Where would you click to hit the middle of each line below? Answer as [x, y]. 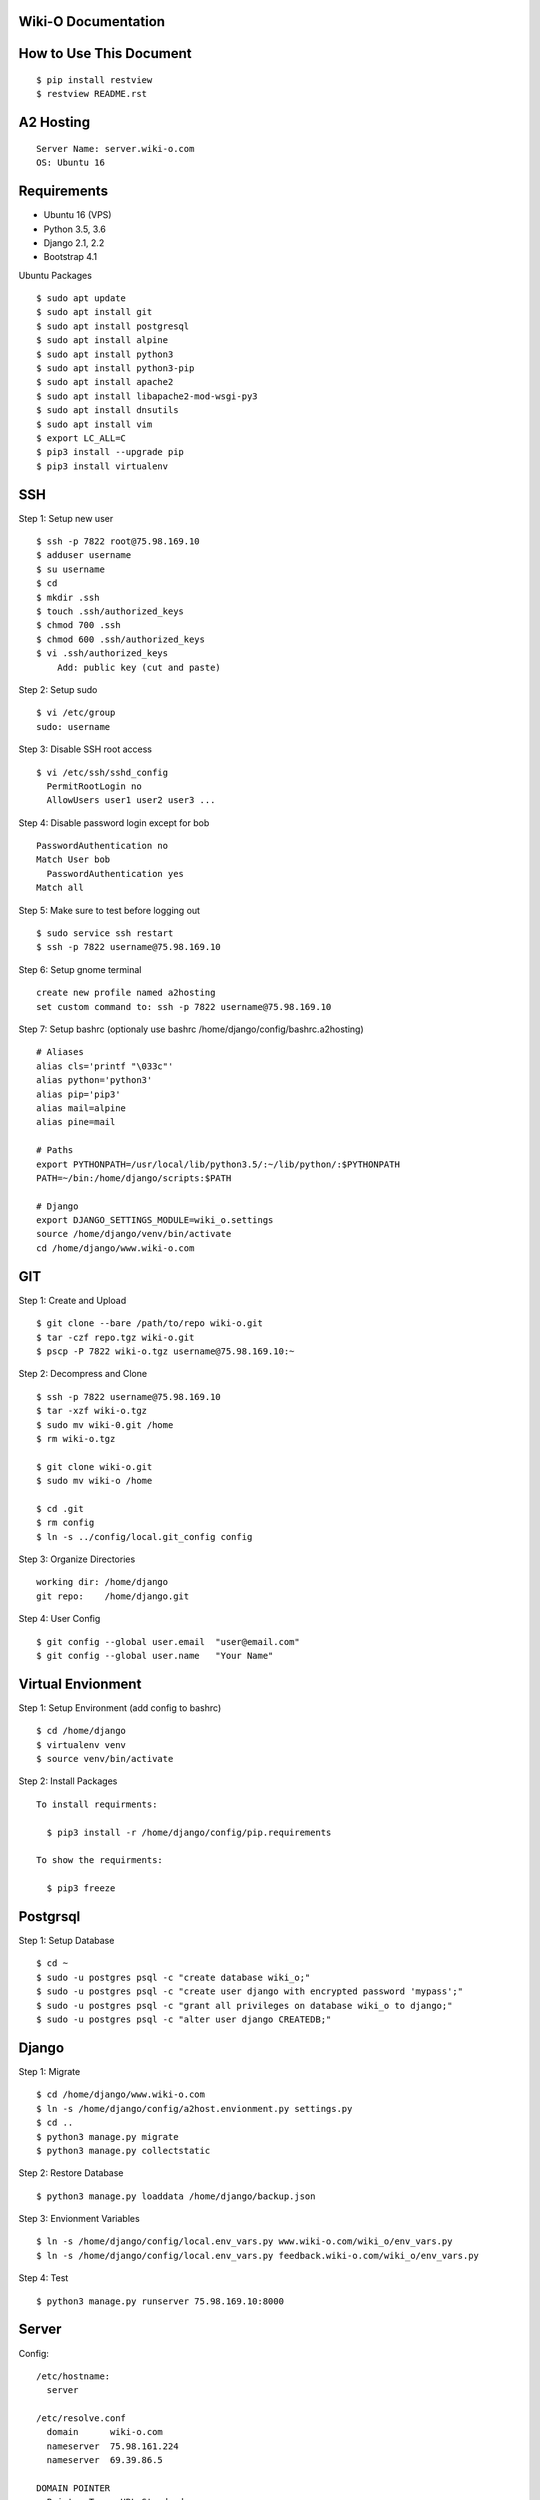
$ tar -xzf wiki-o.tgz [92, 1411]
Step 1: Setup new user [66, 518]
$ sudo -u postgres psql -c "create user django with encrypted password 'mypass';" [250, 1991]
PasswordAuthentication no [102, 846]
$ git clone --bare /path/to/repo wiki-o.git [150, 1323]
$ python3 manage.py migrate [107, 2136]
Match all [60, 888]
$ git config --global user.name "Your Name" [155, 1655]
